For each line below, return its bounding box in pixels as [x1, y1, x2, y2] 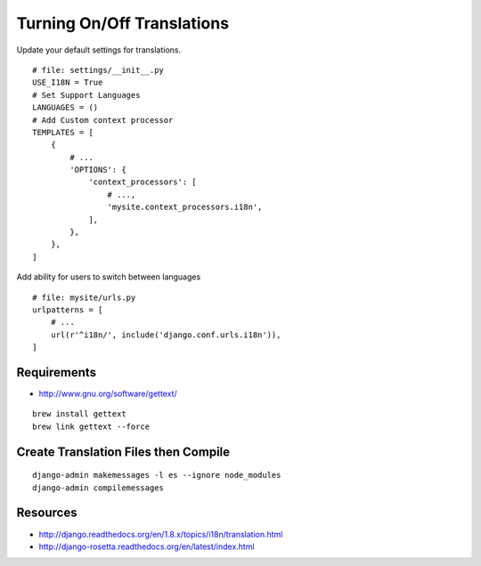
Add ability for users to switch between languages [16, 271, 201, 282]
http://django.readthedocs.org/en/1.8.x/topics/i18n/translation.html [38, 529, 283, 539]
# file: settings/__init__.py [32, 65, 165, 75]
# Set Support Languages [32, 90, 141, 100]
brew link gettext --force [32, 421, 151, 432]
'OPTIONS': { [69, 165, 126, 175]
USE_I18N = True [32, 77, 103, 88]
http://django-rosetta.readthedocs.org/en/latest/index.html [38, 541, 255, 552]
